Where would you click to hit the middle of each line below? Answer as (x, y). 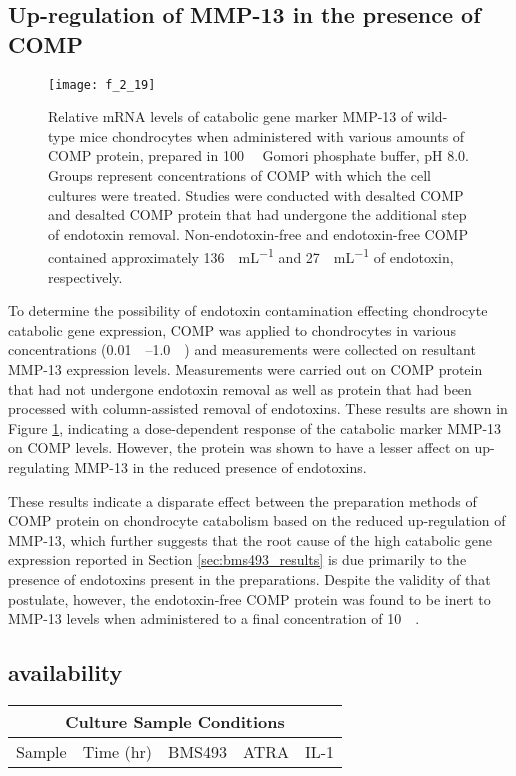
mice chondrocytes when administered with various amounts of (272, 135)
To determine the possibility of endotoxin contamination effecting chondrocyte (248, 310)
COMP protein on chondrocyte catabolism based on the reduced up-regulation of (257, 520)
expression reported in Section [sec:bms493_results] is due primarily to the (237, 559)
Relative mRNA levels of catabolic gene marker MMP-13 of (230, 116)
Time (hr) (117, 751)
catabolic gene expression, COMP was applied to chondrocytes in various (232, 329)
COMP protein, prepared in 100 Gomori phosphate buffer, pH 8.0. (259, 155)
